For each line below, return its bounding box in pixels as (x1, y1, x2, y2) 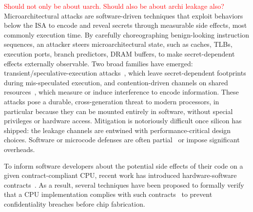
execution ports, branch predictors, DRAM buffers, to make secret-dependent (4, 48, 235, 58)
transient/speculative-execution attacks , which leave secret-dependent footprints (4, 68, 246, 78)
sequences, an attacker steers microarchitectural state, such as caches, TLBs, (4, 39, 233, 49)
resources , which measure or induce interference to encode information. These (4, 87, 239, 97)
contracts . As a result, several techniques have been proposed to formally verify (4, 179, 244, 190)
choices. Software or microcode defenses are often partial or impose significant (4, 135, 240, 145)
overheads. (4, 144, 35, 154)
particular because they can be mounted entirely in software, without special (4, 106, 233, 116)
